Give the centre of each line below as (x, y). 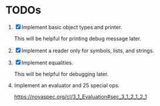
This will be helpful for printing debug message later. (78, 38)
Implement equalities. (47, 63)
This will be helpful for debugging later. (61, 74)
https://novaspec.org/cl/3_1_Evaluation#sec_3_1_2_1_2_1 (80, 97)
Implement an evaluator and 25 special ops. (67, 85)
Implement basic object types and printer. (72, 27)
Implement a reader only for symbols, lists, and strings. (88, 50)
